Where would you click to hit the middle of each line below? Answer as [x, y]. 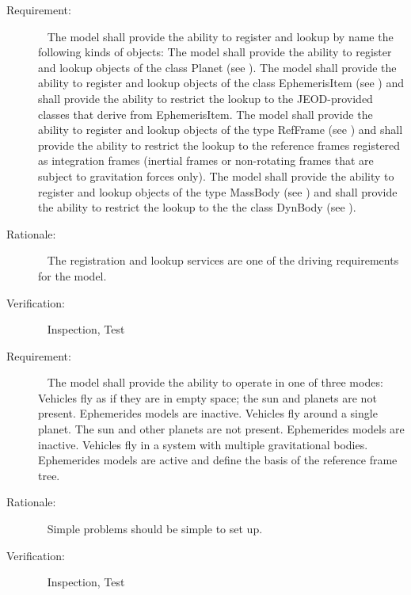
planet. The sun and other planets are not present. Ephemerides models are [221, 429]
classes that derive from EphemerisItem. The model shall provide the [205, 114]
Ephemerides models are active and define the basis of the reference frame [218, 460]
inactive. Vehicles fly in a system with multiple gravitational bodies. [203, 444]
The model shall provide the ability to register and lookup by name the [220, 36]
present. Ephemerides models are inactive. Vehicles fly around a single [208, 413]
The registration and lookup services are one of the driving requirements [223, 260]
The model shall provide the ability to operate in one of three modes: [215, 382]
